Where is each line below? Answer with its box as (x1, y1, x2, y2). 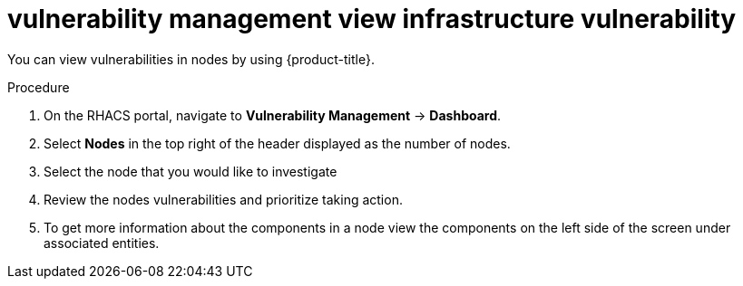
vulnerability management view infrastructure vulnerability (7, 4, 737, 34)
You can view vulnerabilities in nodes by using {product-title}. (7, 51, 375, 67)
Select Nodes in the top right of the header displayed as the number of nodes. (44, 135, 511, 151)
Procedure (7, 79, 70, 95)
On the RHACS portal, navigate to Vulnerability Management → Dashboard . (44, 107, 502, 123)
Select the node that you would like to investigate (44, 163, 337, 179)
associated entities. (44, 234, 160, 251)
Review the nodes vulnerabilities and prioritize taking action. (44, 191, 403, 207)
